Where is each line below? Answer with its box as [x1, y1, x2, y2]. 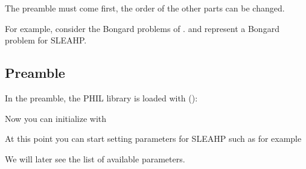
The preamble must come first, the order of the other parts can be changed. [5, 2, 285, 14]
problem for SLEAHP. [5, 34, 87, 46]
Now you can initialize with [5, 112, 106, 124]
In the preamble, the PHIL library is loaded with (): [5, 91, 198, 104]
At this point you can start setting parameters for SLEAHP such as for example [5, 132, 302, 145]
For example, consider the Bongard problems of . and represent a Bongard [5, 22, 279, 34]
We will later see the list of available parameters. [5, 152, 185, 165]
